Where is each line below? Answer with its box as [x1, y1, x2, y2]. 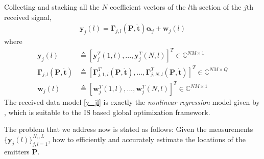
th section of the [190, 2, 242, 12]
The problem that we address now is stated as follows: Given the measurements [4, 124, 253, 134]
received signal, [4, 11, 52, 22]
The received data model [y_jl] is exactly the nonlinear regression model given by [4, 97, 260, 107]
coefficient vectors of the [110, 2, 186, 12]
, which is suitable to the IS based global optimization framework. [4, 106, 210, 117]
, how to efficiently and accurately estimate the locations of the [48, 133, 246, 144]
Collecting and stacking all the [4, 2, 100, 12]
